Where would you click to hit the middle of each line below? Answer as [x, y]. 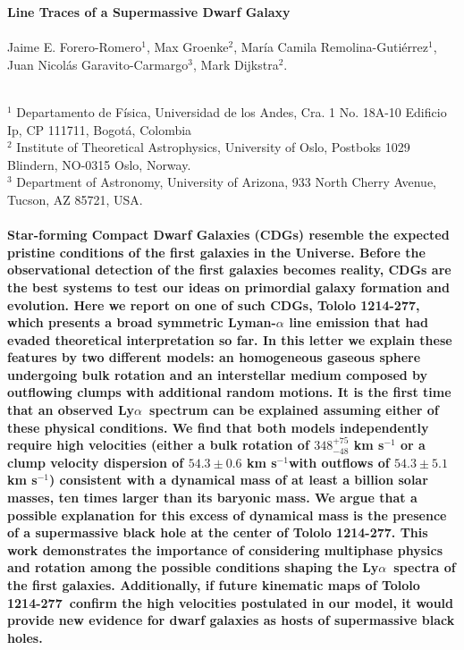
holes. [25, 637]
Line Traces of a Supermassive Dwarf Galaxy [149, 12]
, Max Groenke [187, 47]
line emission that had [359, 322]
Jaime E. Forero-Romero [75, 47]
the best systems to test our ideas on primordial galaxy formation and [229, 287]
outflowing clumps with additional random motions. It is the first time [229, 392]
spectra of [425, 567]
